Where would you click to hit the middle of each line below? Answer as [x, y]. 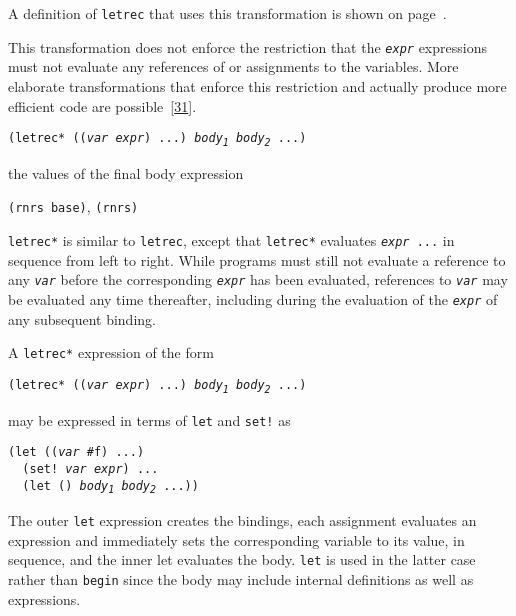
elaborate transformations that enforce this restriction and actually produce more [257, 85]
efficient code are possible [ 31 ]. [102, 105]
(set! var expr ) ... [90, 468]
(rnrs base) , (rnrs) [73, 206]
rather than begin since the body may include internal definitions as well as [241, 579]
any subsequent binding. [82, 318]
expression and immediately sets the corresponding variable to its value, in [236, 539]
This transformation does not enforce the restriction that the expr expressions [247, 46]
